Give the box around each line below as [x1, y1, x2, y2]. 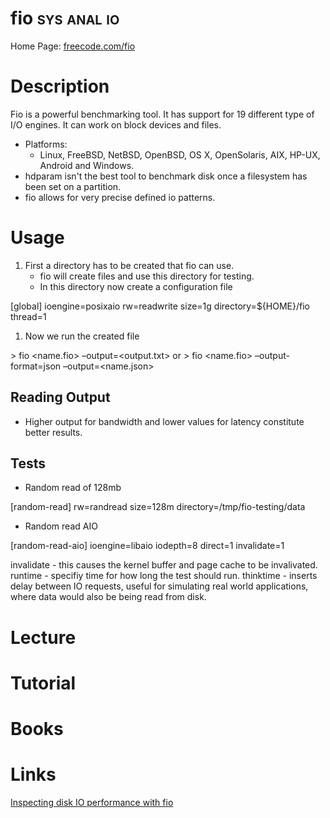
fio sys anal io [10, 7, 120, 30]
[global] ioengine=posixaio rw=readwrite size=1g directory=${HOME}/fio [10, 300, 310, 312]
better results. [24, 426, 83, 438]
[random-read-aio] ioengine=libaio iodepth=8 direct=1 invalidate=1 [10, 540, 285, 552]
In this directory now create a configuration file [39, 280, 233, 292]
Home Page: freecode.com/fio [10, 40, 136, 52]
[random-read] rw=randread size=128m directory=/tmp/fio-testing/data [10, 501, 306, 513]
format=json [10, 360, 62, 372]
